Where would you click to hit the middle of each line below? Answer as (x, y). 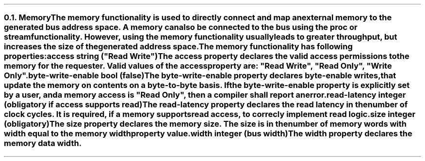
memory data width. (43, 143)
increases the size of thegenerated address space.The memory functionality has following (178, 47)
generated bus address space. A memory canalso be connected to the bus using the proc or (181, 27)
